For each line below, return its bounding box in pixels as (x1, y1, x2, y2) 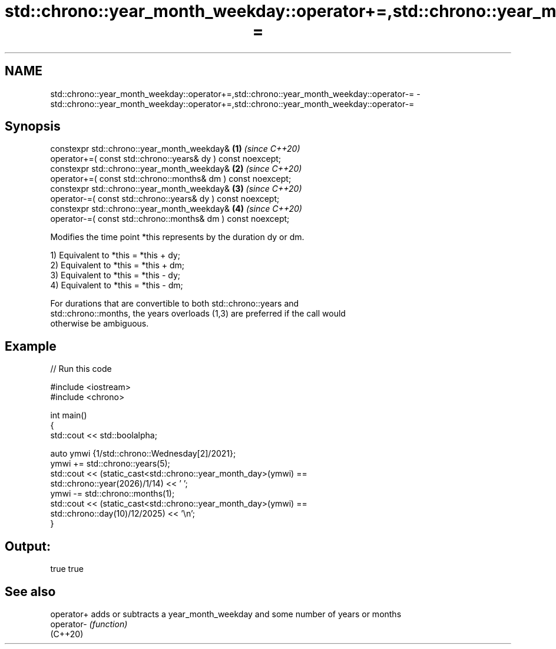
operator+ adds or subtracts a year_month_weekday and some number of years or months (50, 608, 402, 619)
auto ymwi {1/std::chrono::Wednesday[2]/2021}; (50, 448, 236, 459)
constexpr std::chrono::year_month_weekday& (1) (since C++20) (50, 144, 300, 154)
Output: (5, 538, 51, 554)
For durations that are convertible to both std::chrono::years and (50, 298, 299, 309)
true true (50, 564, 84, 574)
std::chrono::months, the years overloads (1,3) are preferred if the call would (50, 308, 346, 319)
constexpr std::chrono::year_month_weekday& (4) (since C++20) (50, 204, 302, 214)
